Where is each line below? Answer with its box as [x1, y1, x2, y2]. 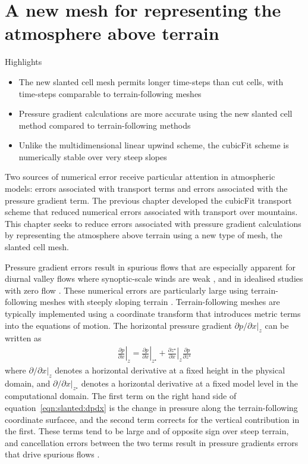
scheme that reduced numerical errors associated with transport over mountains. [5, 205, 298, 218]
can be [265, 319, 289, 331]
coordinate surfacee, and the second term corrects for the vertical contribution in [5, 413, 300, 425]
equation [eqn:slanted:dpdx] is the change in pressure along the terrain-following [5, 401, 298, 413]
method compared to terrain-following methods [18, 119, 191, 131]
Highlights [5, 55, 42, 68]
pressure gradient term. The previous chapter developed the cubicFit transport [5, 194, 293, 206]
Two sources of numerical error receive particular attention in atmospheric [5, 170, 275, 183]
